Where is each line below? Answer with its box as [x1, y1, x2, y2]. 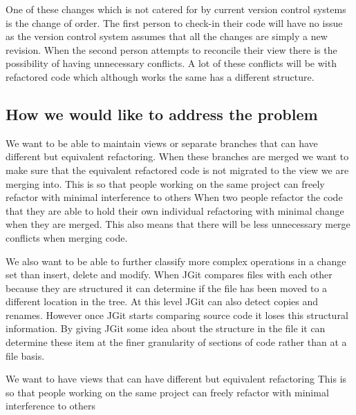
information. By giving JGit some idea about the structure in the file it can [6, 321, 326, 336]
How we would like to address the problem [6, 103, 318, 124]
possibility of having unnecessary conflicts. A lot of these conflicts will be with [6, 56, 337, 70]
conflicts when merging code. [6, 230, 128, 244]
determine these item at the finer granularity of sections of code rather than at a [6, 335, 347, 349]
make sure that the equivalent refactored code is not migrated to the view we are [6, 162, 349, 177]
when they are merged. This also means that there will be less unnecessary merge [6, 217, 350, 231]
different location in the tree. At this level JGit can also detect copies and [6, 294, 319, 309]
